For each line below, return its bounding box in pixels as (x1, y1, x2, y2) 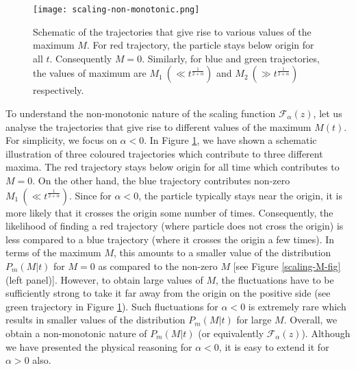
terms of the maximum (5, 245, 101, 260)
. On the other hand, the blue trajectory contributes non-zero (32, 173, 290, 187)
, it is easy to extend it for (218, 339, 329, 354)
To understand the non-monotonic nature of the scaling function (5, 106, 276, 121)
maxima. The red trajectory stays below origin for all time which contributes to (5, 160, 340, 174)
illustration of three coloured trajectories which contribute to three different (5, 146, 323, 160)
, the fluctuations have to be (215, 272, 334, 286)
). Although (301, 325, 351, 340)
